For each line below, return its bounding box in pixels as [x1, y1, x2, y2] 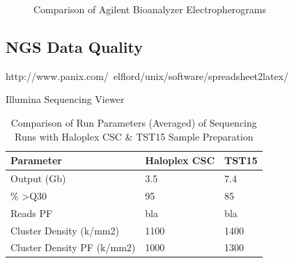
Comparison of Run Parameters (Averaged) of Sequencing [10, 115, 257, 129]
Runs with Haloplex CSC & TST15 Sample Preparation [15, 129, 254, 143]
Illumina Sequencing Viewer [6, 92, 125, 106]
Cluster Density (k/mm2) [10, 223, 119, 237]
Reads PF [10, 205, 53, 220]
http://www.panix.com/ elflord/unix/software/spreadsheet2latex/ [6, 68, 288, 83]
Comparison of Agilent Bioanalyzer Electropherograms [33, 2, 267, 16]
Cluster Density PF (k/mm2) [10, 240, 136, 255]
